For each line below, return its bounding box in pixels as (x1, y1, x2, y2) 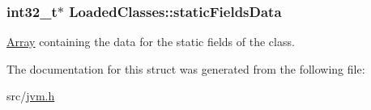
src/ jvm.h (6, 87, 55, 104)
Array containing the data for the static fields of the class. (6, 33, 295, 50)
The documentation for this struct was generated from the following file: (6, 60, 365, 77)
